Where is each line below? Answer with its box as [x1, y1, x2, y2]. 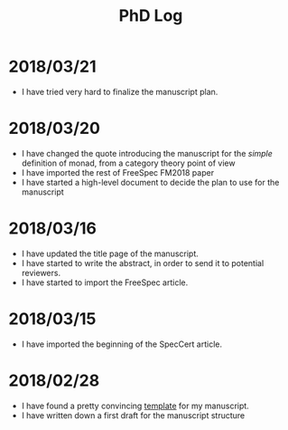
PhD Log [118, 5, 183, 26]
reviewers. [21, 267, 60, 278]
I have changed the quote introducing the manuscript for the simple [21, 148, 273, 158]
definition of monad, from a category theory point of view [21, 158, 236, 168]
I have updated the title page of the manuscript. [21, 248, 200, 259]
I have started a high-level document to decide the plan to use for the [21, 177, 280, 187]
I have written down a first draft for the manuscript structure [21, 409, 246, 421]
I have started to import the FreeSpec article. [21, 277, 189, 288]
